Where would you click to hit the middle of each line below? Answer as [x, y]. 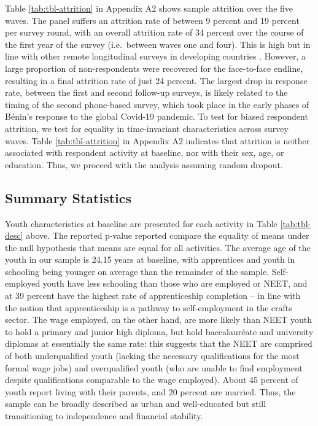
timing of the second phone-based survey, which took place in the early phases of [157, 104]
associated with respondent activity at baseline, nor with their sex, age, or [145, 153]
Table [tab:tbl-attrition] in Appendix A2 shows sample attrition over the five [149, 8]
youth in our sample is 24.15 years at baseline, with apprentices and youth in [150, 259]
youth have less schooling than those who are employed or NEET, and [175, 283]
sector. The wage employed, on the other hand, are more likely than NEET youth [158, 319]
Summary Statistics [68, 197]
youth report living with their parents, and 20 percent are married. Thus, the [150, 391]
